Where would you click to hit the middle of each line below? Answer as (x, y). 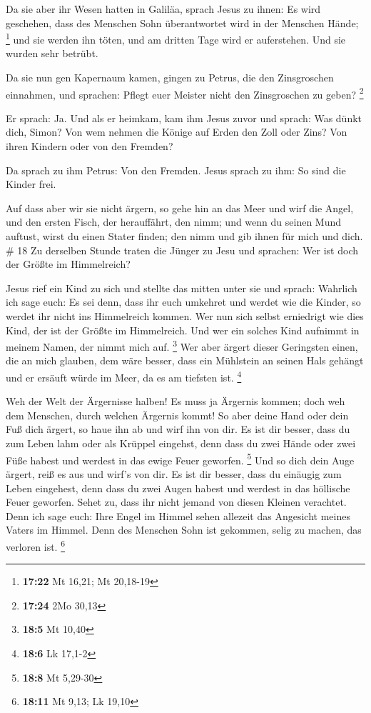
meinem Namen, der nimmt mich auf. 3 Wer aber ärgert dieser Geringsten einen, (182, 345)
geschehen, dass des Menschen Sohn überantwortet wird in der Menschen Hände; (182, 23)
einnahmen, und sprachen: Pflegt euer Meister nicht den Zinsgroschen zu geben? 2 (185, 93)
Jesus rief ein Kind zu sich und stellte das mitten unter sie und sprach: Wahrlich (182, 288)
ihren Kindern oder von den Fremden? (90, 146)
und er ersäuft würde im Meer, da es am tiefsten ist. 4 (124, 376)
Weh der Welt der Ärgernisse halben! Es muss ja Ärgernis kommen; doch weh (176, 401)
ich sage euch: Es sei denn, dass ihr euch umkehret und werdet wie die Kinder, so (183, 302)
